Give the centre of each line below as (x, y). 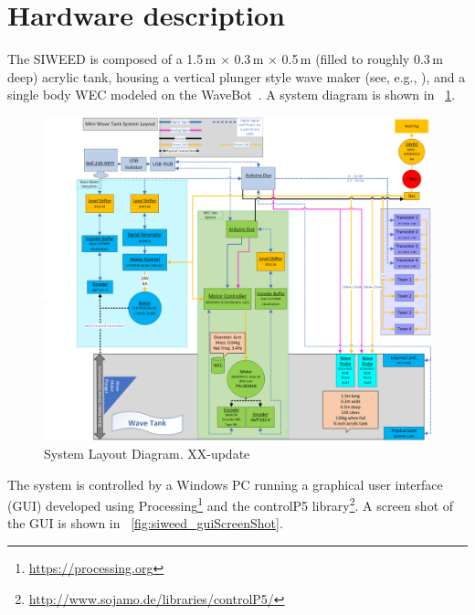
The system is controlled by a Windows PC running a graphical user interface (225, 484)
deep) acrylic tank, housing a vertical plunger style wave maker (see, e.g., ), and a (237, 76)
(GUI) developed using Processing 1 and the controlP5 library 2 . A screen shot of (231, 504)
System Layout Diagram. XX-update (147, 453)
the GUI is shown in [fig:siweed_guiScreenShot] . (145, 523)
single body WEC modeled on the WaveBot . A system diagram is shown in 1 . (232, 95)
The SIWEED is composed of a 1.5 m (112, 59)
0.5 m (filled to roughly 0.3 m (362, 59)
